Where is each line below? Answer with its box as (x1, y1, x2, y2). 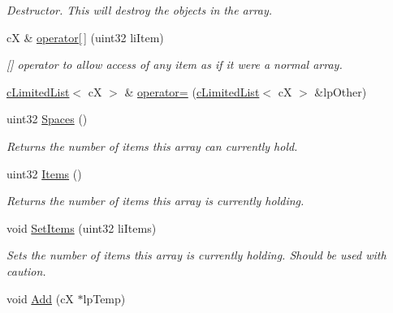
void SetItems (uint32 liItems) (6, 219, 157, 236)
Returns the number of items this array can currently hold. (6, 137, 298, 154)
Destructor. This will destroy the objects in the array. (6, 2, 273, 18)
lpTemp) (83, 289, 126, 307)
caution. (6, 262, 46, 279)
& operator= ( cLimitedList (124, 83, 260, 100)
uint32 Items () (6, 165, 82, 182)
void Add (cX (6, 289, 74, 307)
